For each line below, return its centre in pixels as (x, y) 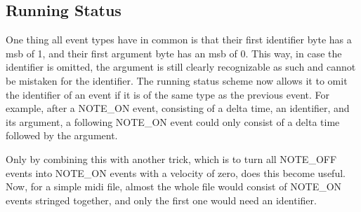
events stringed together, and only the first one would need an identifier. (161, 200)
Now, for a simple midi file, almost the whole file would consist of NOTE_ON (174, 186)
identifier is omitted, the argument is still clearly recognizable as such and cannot (181, 67)
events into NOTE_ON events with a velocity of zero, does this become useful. (176, 172)
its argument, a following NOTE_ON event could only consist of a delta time (173, 121)
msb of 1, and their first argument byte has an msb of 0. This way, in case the (174, 53)
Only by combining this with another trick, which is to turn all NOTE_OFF (171, 158)
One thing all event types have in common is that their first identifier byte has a (179, 40)
